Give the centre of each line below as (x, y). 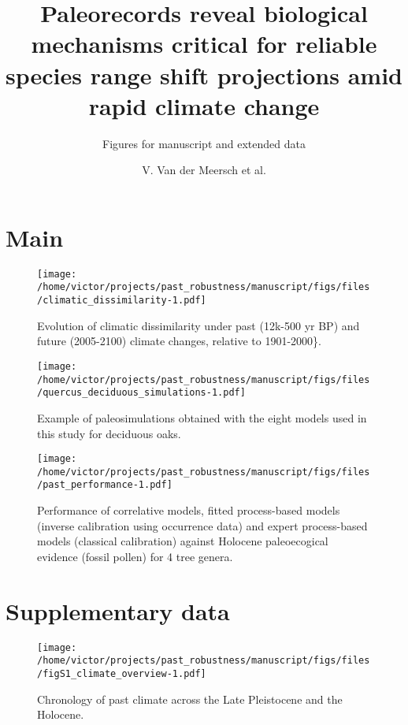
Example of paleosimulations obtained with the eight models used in (202, 417)
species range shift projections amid (204, 74)
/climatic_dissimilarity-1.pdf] (122, 301)
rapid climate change (204, 105)
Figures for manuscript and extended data (204, 143)
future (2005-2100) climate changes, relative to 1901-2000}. (180, 341)
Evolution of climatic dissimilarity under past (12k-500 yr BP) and (198, 325)
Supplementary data (118, 610)
